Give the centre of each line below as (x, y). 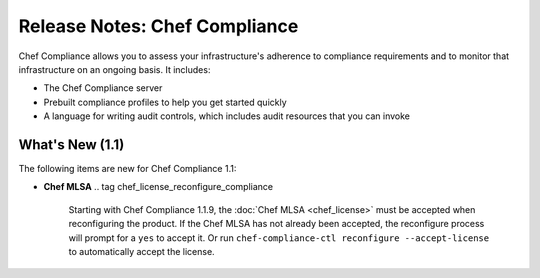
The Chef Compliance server (103, 88)
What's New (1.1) (71, 144)
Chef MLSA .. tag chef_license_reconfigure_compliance (158, 187)
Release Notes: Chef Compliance (158, 26)
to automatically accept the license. (141, 251)
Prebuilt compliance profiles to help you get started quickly (165, 102)
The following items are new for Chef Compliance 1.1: (127, 169)
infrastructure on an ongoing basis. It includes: (114, 69)
